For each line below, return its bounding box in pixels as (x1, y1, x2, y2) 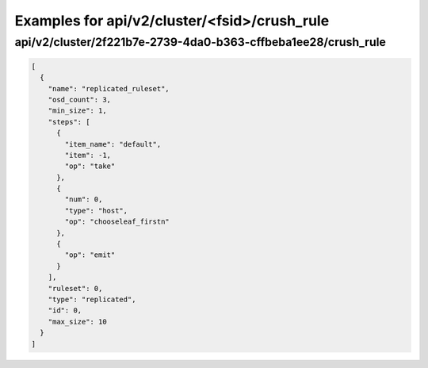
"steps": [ (48, 117, 90, 126)
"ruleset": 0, (48, 284, 103, 293)
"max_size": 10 (48, 317, 107, 326)
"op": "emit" (64, 251, 116, 259)
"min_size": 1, (48, 106, 107, 115)
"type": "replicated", (48, 295, 136, 304)
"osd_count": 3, (48, 95, 111, 104)
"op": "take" (64, 162, 116, 171)
